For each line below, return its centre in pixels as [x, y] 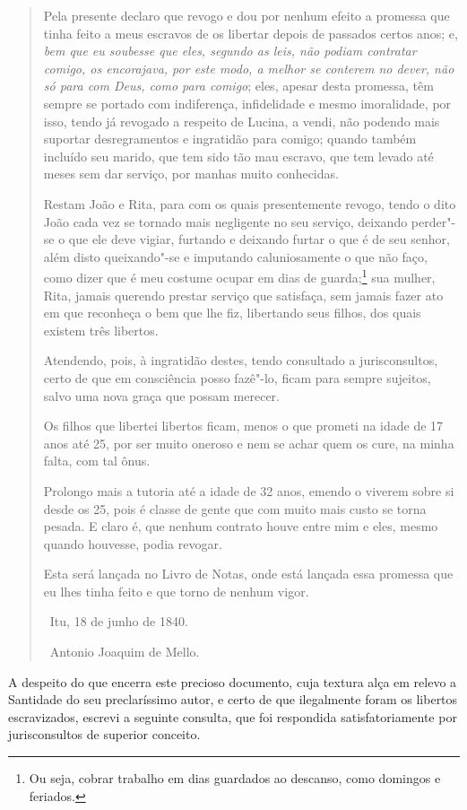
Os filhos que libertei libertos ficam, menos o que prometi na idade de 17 [243, 426]
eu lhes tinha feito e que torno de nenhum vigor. [176, 591]
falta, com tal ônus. [97, 461]
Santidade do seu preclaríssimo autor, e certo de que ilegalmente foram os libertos [233, 699]
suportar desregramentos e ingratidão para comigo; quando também [230, 139]
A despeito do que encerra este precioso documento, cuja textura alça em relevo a [233, 681]
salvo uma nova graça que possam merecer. [161, 395]
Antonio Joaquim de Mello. [125, 652]
